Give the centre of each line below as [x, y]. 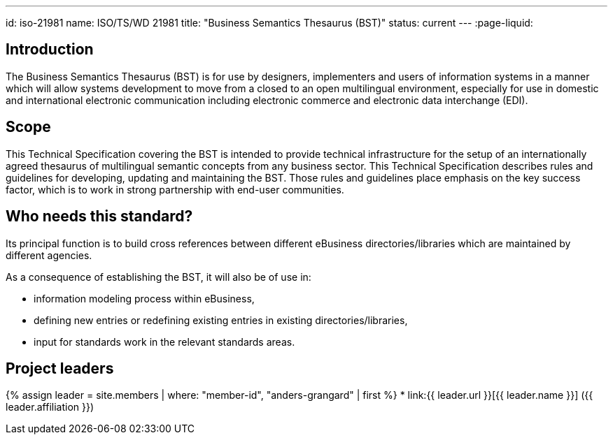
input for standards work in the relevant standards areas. [164, 342]
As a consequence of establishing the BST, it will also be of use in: [158, 277]
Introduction [50, 50]
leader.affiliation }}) [50, 407]
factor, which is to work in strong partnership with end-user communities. [175, 189]
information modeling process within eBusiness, [144, 298]
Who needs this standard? [99, 217]
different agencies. [49, 255]
